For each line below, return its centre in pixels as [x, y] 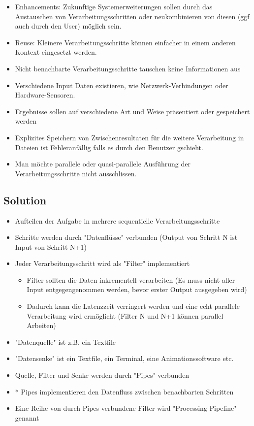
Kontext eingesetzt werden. [56, 52]
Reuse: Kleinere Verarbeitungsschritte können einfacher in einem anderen [125, 42]
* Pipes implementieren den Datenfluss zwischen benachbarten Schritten [124, 391]
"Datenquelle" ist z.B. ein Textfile [65, 342]
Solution [25, 200]
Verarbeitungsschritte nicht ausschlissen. [76, 173]
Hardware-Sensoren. [45, 95]
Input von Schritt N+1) [51, 246]
